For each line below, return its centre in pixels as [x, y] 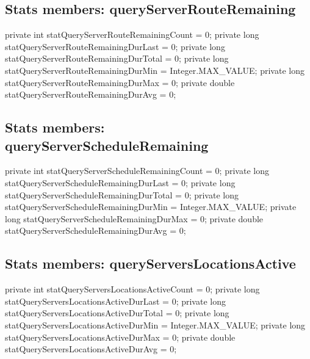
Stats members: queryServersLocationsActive [150, 263]
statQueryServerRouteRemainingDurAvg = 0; [91, 94]
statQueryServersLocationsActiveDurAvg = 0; [91, 349]
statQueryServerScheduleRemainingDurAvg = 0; [96, 230]
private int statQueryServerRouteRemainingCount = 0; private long [132, 34]
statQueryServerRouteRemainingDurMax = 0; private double [120, 82]
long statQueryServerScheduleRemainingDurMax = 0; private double [134, 218]
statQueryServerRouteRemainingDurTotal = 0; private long [117, 58]
